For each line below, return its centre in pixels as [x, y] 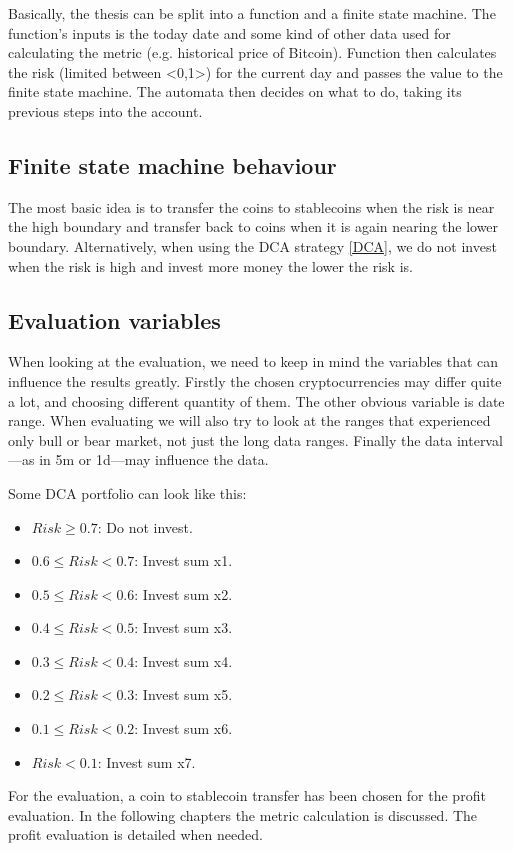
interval [479, 439]
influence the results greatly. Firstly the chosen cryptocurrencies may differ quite [255, 380]
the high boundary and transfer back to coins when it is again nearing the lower [253, 226]
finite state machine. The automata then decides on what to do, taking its [235, 91]
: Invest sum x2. [183, 593]
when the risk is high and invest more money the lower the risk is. [210, 265]
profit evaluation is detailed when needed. [135, 834]
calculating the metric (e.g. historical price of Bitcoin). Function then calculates [252, 52]
